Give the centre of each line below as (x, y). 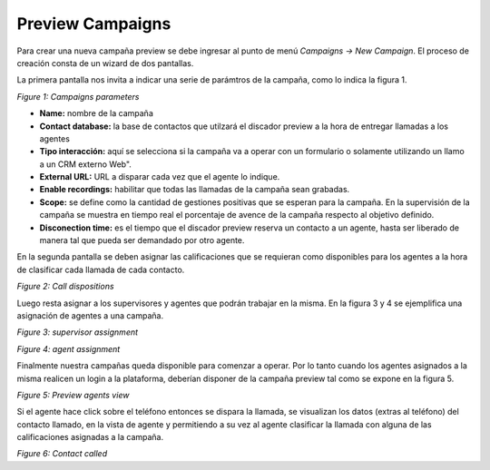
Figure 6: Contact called (62, 454)
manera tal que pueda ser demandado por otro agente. (142, 240)
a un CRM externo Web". (85, 164)
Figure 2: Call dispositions (65, 287)
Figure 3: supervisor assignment (78, 332)
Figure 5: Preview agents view (73, 395)
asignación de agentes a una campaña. (90, 315)
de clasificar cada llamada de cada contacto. (101, 269)
